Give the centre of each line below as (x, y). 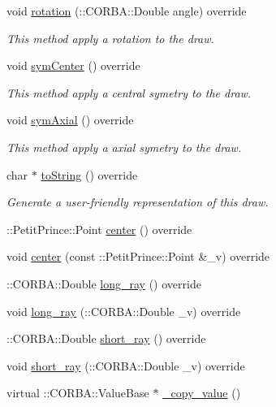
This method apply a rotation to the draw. (110, 38)
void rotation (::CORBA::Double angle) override (127, 11)
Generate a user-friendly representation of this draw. (138, 202)
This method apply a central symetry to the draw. (129, 92)
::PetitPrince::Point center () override (99, 229)
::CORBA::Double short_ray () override (106, 338)
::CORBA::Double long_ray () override (104, 283)
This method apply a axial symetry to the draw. (124, 147)
